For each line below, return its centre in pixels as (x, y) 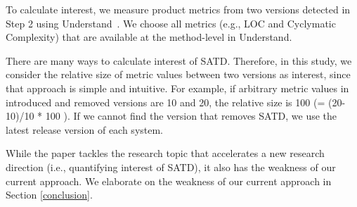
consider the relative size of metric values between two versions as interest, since (178, 74)
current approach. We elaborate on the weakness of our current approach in (169, 181)
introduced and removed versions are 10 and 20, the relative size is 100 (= (165, 102)
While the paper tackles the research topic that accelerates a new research (165, 153)
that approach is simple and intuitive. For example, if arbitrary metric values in (177, 88)
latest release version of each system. (85, 129)
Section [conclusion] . (49, 195)
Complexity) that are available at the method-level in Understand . (149, 37)
